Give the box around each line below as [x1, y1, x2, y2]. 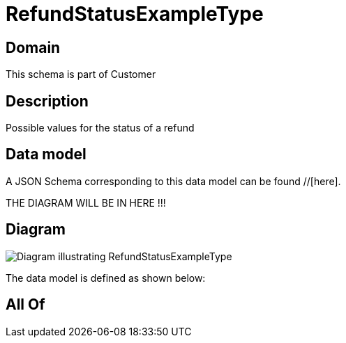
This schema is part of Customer [6, 68, 156, 81]
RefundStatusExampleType [6, 2, 264, 26]
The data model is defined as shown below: [6, 271, 206, 284]
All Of [6, 296, 45, 314]
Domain [6, 38, 61, 56]
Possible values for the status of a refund [6, 122, 195, 134]
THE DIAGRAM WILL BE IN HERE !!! [6, 196, 166, 209]
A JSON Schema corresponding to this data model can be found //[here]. [6, 175, 341, 187]
